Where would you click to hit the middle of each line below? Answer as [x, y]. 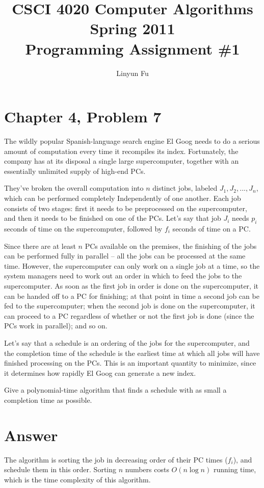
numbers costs [147, 469]
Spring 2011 [133, 28]
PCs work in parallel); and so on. [56, 326]
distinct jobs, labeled [185, 188]
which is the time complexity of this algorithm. [77, 479]
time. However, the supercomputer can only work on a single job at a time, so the [132, 265]
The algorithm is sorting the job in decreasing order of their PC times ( [116, 459]
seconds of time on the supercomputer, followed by [83, 228]
